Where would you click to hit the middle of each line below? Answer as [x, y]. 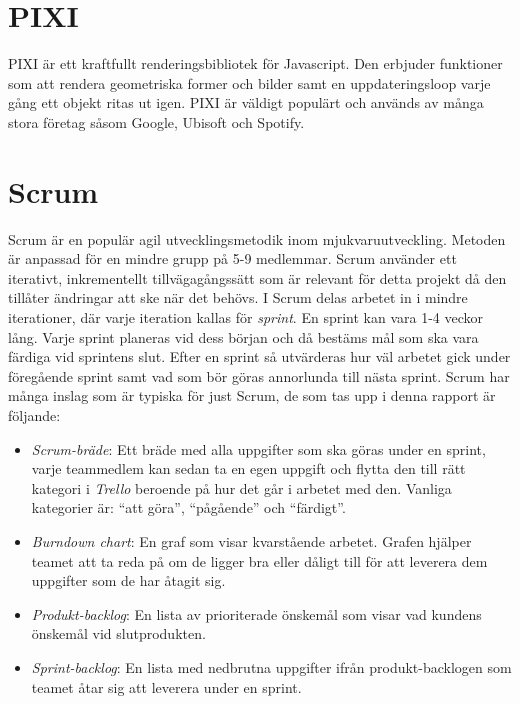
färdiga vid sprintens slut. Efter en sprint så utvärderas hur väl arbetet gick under [259, 356]
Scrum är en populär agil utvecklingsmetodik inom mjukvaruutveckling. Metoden [257, 238]
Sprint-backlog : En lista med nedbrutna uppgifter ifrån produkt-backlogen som [271, 666]
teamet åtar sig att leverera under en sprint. [166, 686]
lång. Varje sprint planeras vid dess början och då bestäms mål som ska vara [243, 336]
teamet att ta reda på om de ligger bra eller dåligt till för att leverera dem [259, 560]
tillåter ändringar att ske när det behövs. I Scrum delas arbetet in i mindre [238, 297]
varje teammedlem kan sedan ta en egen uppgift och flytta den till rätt [248, 468]
